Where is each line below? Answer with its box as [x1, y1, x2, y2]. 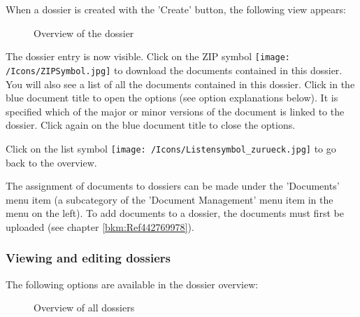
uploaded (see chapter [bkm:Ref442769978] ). [6, 219, 194, 234]
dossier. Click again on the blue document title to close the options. [6, 118, 296, 132]
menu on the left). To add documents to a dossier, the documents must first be [6, 206, 344, 220]
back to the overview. [6, 155, 97, 169]
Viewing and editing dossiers [6, 249, 171, 267]
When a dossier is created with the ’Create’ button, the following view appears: [6, 2, 346, 16]
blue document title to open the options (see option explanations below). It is [6, 90, 338, 105]
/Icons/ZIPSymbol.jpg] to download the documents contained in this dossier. [6, 62, 343, 77]
